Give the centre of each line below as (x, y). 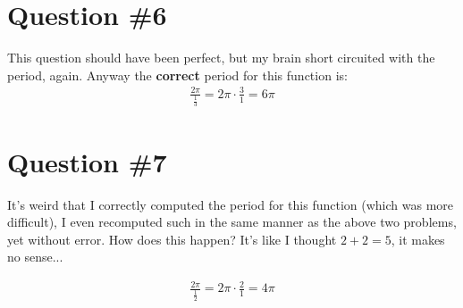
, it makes (418, 239)
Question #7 (87, 161)
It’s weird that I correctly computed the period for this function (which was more (231, 204)
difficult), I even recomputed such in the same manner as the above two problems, (232, 222)
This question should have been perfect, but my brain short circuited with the (221, 58)
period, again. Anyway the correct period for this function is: (177, 75)
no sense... (35, 257)
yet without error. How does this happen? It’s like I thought (172, 239)
